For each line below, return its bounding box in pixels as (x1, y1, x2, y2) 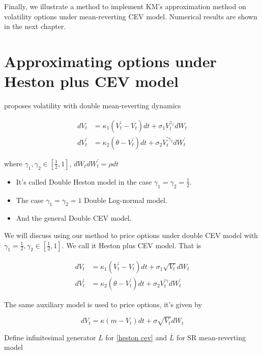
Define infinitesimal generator (4, 332, 96, 342)
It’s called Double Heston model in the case (16, 176, 152, 187)
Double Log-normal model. (84, 194, 167, 205)
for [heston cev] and (105, 332, 167, 342)
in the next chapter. (4, 21, 66, 32)
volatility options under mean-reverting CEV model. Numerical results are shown (4, 11, 257, 21)
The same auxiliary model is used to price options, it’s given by (4, 299, 202, 309)
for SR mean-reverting (176, 332, 246, 342)
